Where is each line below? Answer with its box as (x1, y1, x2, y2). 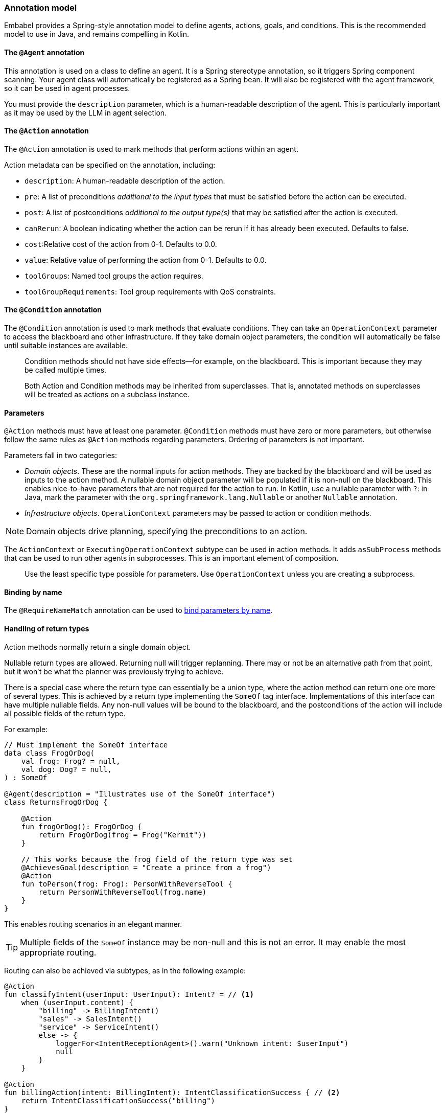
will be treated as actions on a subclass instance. (25, 390, 190, 399)
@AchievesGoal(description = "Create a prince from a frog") (21, 863, 271, 872)
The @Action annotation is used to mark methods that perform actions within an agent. (4, 144, 298, 153)
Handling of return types (4, 624, 89, 633)
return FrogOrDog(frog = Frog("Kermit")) (38, 830, 207, 839)
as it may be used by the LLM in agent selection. (4, 108, 167, 117)
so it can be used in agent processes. (4, 83, 130, 93)
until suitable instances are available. (4, 341, 128, 350)
